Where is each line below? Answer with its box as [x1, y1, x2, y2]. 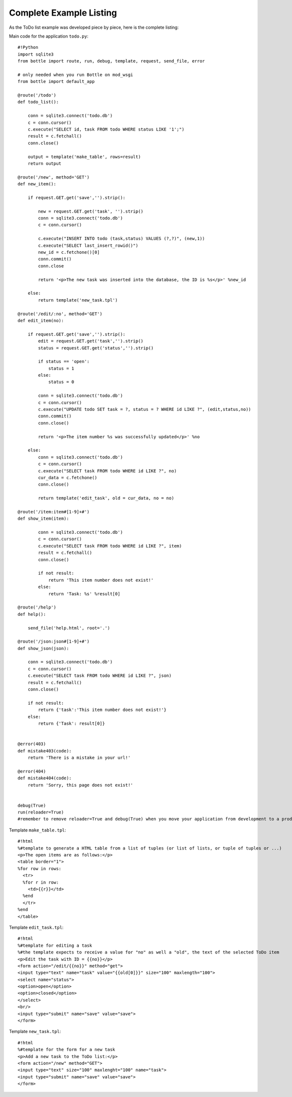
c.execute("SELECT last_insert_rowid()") [38, 243, 139, 248]
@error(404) [18, 769, 46, 774]
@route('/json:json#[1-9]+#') [18, 639, 90, 644]
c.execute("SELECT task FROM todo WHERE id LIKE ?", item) [38, 543, 182, 548]
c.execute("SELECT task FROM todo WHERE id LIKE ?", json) [27, 673, 172, 678]
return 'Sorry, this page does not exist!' [27, 782, 133, 788]
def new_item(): [18, 181, 56, 187]
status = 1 [48, 366, 74, 371]
